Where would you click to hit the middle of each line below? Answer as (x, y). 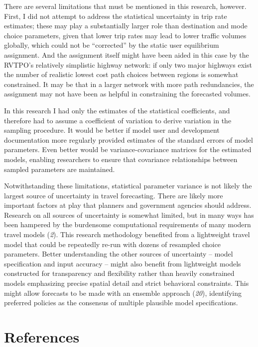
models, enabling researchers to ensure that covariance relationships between (121, 159)
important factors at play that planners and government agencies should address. (128, 205)
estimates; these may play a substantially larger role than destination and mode (126, 26)
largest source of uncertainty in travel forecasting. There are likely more (114, 195)
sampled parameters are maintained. (60, 169)
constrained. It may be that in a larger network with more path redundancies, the (129, 84)
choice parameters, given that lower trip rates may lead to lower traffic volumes (125, 35)
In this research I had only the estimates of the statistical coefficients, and (117, 110)
